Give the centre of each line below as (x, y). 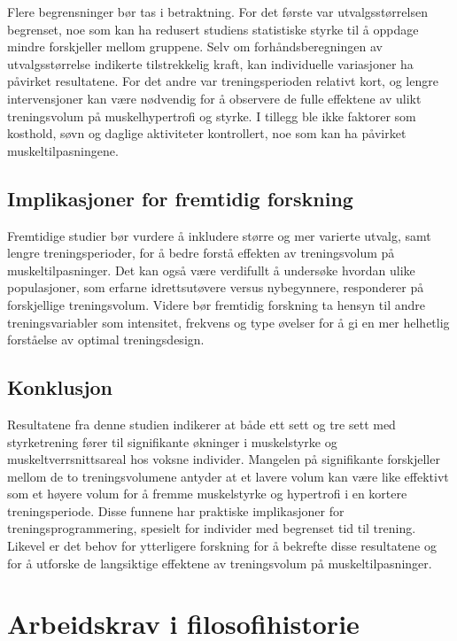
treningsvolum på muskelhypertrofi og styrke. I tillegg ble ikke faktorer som (212, 116)
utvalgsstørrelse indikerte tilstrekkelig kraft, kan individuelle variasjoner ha (210, 63)
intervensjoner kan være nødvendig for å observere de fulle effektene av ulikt (214, 98)
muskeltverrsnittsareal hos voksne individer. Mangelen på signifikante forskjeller (224, 459)
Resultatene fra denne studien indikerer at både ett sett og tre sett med (201, 424)
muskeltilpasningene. (63, 150)
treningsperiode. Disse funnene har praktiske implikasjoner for (176, 510)
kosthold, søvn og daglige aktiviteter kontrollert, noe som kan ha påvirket (207, 133)
